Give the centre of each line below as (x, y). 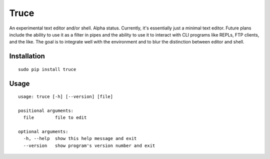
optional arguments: (43, 132)
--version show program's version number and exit (89, 145)
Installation (27, 56)
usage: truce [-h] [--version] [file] (66, 97)
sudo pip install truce (47, 69)
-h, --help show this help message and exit (80, 138)
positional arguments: (46, 110)
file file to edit (55, 118)
